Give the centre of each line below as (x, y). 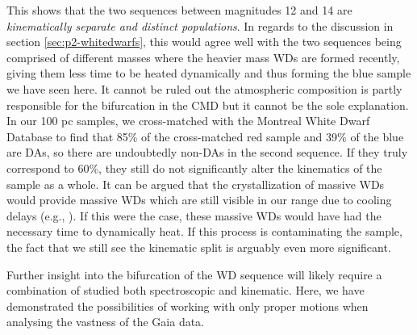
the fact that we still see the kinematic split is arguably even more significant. (199, 247)
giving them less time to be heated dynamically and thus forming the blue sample (209, 73)
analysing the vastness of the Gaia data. (106, 322)
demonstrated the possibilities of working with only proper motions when (188, 306)
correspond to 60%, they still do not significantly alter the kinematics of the (194, 167)
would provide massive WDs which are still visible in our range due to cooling (199, 200)
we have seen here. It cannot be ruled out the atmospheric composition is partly (204, 88)
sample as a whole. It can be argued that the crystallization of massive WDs (196, 184)
